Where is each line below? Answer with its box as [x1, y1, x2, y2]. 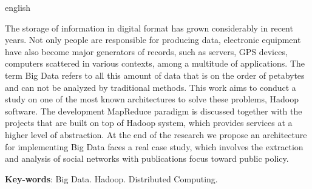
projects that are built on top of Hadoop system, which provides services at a [5, 116, 293, 129]
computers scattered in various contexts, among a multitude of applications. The [5, 57, 305, 70]
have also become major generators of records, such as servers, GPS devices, [5, 45, 288, 58]
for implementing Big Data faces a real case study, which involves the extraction [5, 140, 304, 153]
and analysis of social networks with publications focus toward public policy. [5, 152, 289, 165]
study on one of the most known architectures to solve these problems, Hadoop [5, 93, 299, 105]
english [5, 1, 31, 13]
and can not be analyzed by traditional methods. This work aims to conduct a [5, 81, 296, 93]
